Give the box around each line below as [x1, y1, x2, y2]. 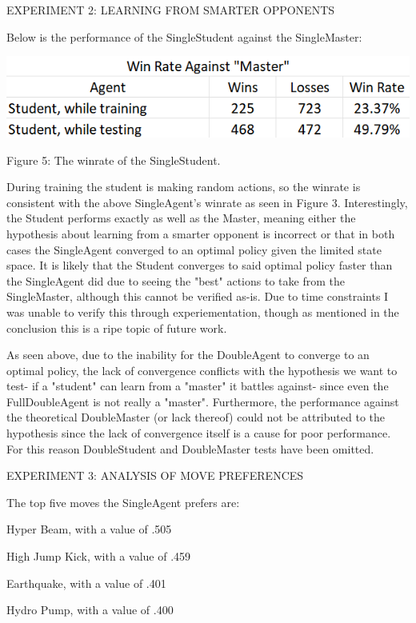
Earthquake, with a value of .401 [6, 574, 166, 591]
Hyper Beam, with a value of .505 [6, 521, 172, 537]
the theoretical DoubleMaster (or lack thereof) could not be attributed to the [6, 409, 385, 425]
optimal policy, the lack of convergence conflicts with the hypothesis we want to [6, 361, 398, 378]
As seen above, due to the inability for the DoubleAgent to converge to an [6, 346, 370, 363]
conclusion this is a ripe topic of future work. [6, 319, 227, 336]
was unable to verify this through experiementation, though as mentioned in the [6, 303, 399, 320]
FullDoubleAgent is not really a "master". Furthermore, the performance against [6, 393, 399, 409]
